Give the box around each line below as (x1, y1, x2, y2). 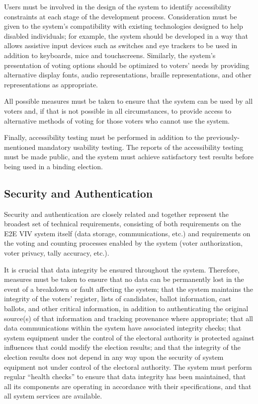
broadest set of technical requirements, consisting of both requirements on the (4, 218, 241, 229)
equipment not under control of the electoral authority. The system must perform (4, 361, 252, 372)
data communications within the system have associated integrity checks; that (4, 323, 242, 333)
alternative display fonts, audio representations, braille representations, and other (4, 69, 252, 80)
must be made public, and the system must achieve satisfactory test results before (4, 151, 254, 162)
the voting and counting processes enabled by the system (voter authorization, (4, 238, 243, 248)
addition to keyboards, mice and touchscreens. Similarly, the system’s (4, 50, 216, 60)
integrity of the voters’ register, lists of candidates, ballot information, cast (4, 293, 232, 304)
